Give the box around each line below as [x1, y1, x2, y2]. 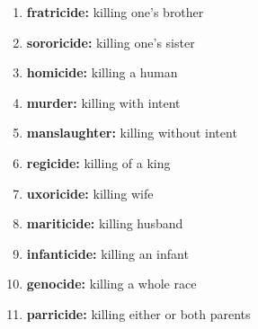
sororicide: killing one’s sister [26, 32, 195, 51]
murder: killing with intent [26, 93, 181, 111]
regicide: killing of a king [26, 153, 171, 172]
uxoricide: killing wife [26, 183, 154, 202]
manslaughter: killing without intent [26, 123, 237, 142]
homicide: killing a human [26, 63, 178, 82]
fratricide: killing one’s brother [26, 3, 204, 21]
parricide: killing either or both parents [26, 304, 251, 323]
